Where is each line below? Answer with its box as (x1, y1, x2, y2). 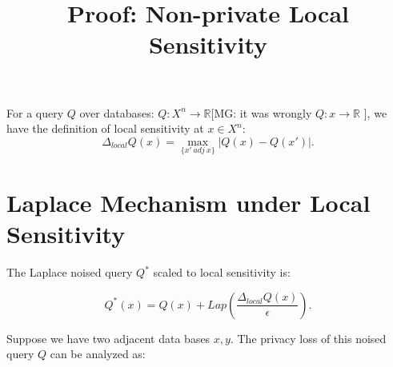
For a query (6, 104, 64, 121)
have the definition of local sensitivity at (6, 120, 204, 137)
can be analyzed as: (50, 345, 146, 362)
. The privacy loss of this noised (230, 329, 387, 346)
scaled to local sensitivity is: (153, 264, 291, 281)
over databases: (79, 104, 154, 121)
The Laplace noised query (6, 264, 133, 281)
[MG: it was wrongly (211, 104, 312, 121)
